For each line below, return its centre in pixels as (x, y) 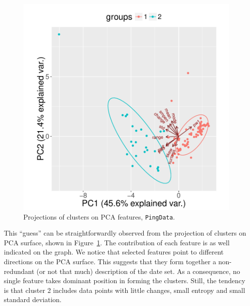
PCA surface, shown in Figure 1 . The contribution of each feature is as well (117, 242)
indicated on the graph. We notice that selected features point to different (114, 252)
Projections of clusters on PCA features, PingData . (99, 216)
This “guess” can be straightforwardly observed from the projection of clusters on (125, 233)
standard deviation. (33, 299)
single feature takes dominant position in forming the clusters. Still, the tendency (125, 280)
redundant (19, 271)
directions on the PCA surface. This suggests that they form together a (110, 262)
